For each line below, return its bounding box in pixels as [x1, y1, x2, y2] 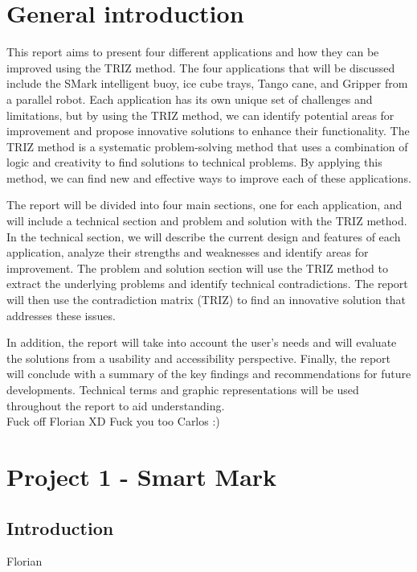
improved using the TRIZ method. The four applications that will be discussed [6, 59, 395, 76]
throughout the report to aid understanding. [6, 397, 225, 414]
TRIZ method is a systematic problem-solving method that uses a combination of [6, 138, 408, 154]
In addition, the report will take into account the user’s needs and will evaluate [6, 334, 397, 351]
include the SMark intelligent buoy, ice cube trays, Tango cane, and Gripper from [6, 75, 408, 92]
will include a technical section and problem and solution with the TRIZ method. [6, 212, 407, 229]
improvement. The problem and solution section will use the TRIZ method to [6, 259, 388, 276]
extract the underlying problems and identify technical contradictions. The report [6, 275, 408, 292]
